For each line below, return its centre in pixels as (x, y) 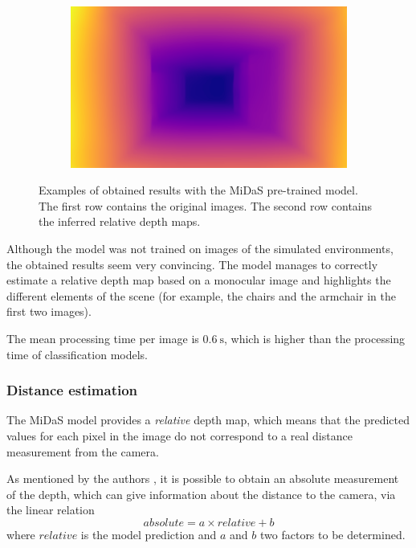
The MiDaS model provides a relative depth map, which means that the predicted (208, 420)
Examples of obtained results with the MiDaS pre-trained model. (198, 190)
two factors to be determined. (333, 534)
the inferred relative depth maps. (120, 221)
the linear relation (51, 510)
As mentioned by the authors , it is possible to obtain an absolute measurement (203, 478)
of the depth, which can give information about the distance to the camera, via (201, 494)
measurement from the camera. (83, 451)
